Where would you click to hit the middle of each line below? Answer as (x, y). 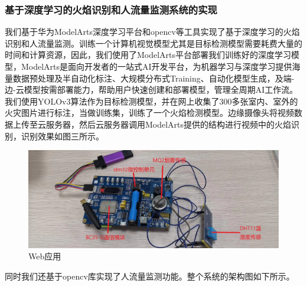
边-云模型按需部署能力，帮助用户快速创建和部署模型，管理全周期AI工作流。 (151, 90)
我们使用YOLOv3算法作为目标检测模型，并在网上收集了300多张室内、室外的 (151, 101)
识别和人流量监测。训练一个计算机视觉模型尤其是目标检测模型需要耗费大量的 (153, 43)
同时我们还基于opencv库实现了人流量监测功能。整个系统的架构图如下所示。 (150, 276)
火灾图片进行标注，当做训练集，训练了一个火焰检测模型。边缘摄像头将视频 (149, 113)
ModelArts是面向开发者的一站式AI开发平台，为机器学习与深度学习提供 (156, 66)
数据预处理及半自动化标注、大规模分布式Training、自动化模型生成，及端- (153, 78)
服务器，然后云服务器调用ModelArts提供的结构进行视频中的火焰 (169, 124)
